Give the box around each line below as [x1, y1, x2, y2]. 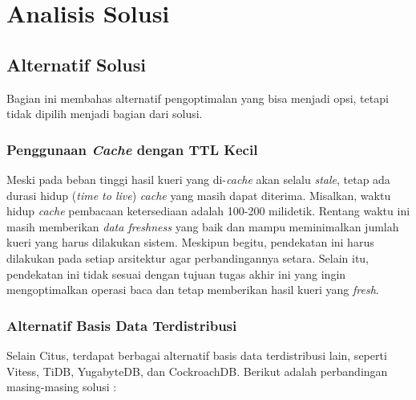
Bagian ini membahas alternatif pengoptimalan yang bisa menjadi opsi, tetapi [6, 89, 389, 106]
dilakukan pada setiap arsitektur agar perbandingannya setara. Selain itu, [6, 249, 370, 266]
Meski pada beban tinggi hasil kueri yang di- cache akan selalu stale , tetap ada [6, 170, 390, 187]
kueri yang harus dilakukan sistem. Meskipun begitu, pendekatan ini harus [6, 234, 374, 251]
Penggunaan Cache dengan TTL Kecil [6, 139, 258, 159]
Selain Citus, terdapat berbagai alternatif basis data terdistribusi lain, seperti [6, 346, 387, 363]
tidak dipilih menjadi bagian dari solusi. [6, 105, 203, 122]
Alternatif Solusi [6, 51, 146, 76]
